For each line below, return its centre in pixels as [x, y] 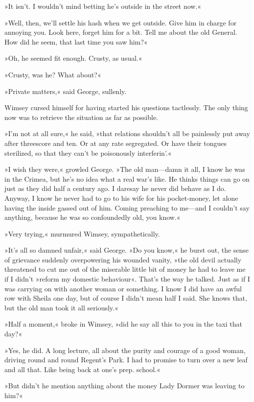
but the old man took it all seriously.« [61, 307]
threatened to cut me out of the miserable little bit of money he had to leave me [125, 269]
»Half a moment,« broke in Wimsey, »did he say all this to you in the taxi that [124, 324]
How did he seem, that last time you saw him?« [76, 41]
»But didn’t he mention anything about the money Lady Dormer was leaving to [125, 386]
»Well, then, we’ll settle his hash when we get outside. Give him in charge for [121, 22]
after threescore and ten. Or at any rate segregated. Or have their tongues [115, 143]
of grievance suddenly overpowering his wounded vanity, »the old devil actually [123, 259]
